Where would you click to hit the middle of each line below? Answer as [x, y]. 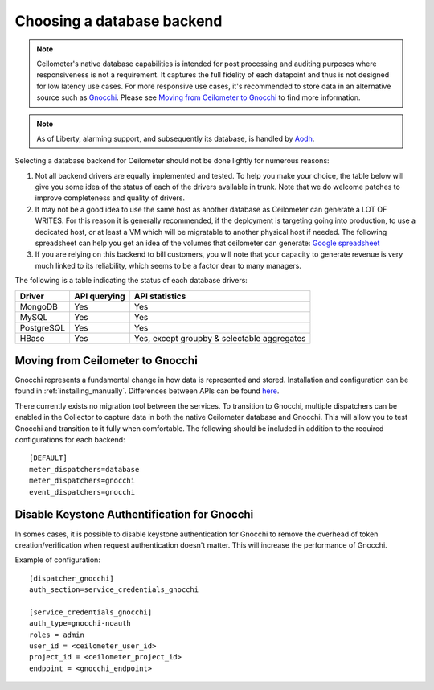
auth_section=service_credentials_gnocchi [114, 590]
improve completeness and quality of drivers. [110, 198]
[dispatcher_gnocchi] [72, 578]
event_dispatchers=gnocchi [82, 492]
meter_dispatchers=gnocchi [82, 481]
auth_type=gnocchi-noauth [80, 624]
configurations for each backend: [70, 440]
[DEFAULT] [48, 458]
